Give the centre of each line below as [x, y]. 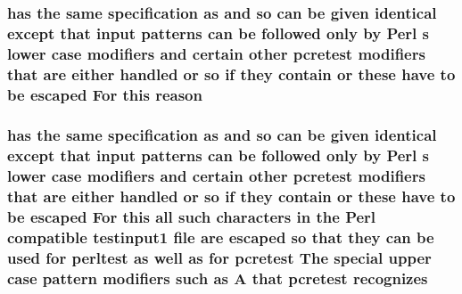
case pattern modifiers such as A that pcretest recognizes [218, 278]
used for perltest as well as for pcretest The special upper [219, 257]
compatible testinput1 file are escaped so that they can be [221, 237]
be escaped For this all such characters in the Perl [192, 217]
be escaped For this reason [105, 94]
